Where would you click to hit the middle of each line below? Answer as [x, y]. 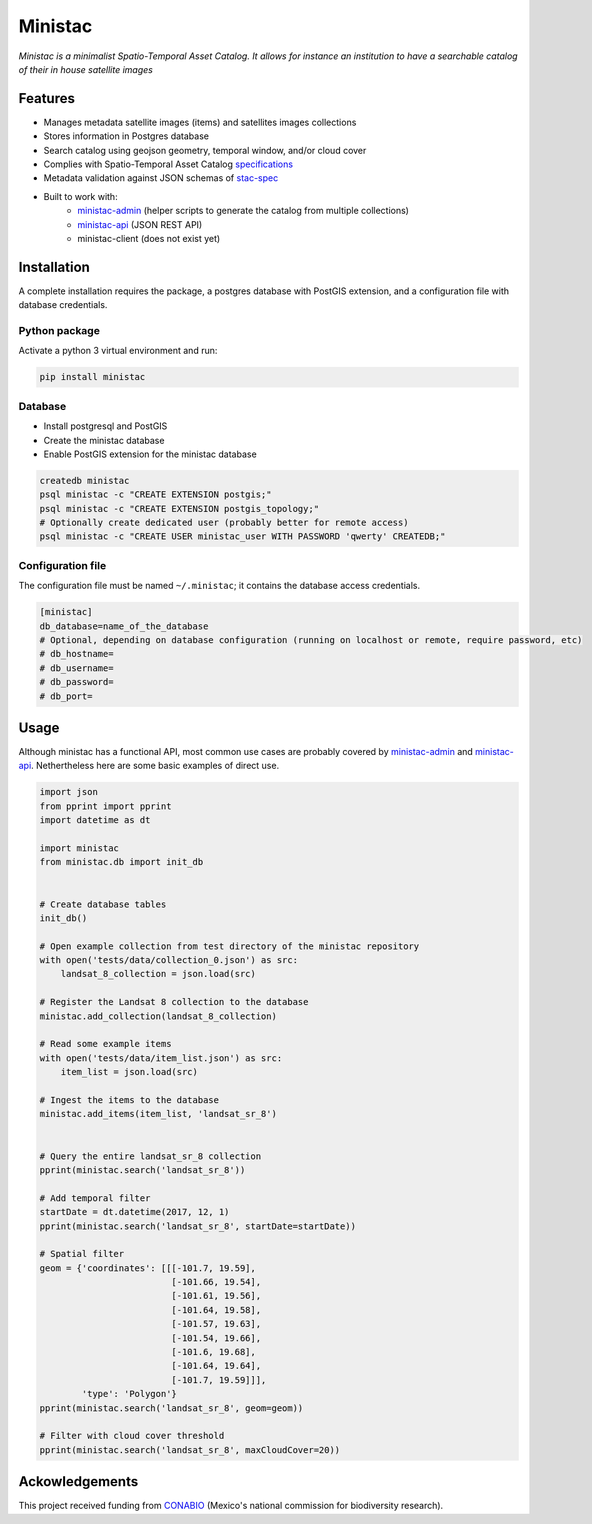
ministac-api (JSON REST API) [140, 224]
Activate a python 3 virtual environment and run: [118, 351]
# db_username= [76, 668]
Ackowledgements [78, 1481]
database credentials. [63, 305]
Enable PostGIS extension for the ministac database [150, 454]
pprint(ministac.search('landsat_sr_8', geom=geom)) [171, 1408]
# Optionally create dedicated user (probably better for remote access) [224, 523]
